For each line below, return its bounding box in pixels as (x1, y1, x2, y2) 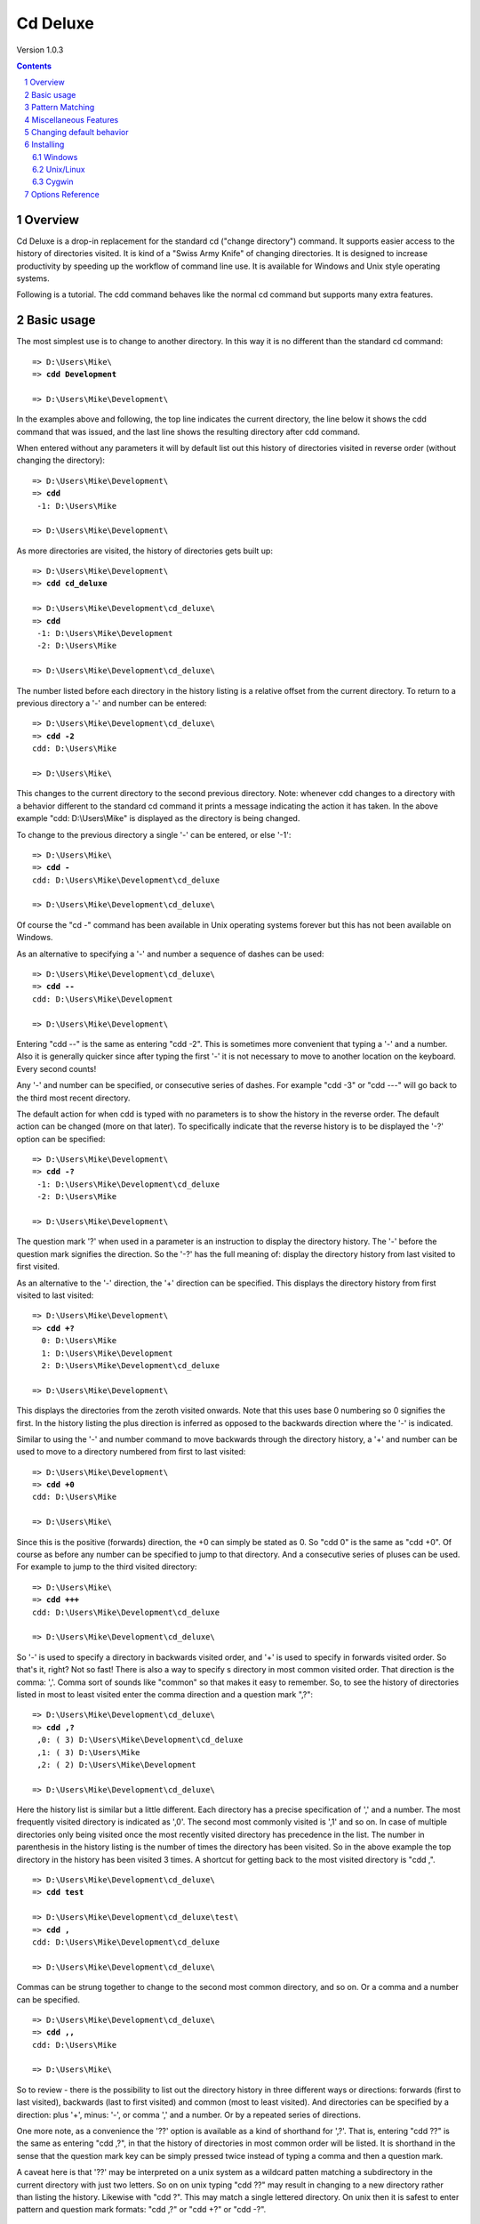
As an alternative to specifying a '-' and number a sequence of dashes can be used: (16, 948, 324, 959)
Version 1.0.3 (16, 44, 64, 55)
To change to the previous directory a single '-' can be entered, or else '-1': (16, 829, 292, 840)
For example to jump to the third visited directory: (16, 1561, 197, 1572)
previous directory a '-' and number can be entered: (16, 697, 207, 708)
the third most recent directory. (16, 1092, 131, 1103)
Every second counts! (16, 1063, 97, 1074)
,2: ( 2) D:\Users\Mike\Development (36, 1760, 197, 1769)
